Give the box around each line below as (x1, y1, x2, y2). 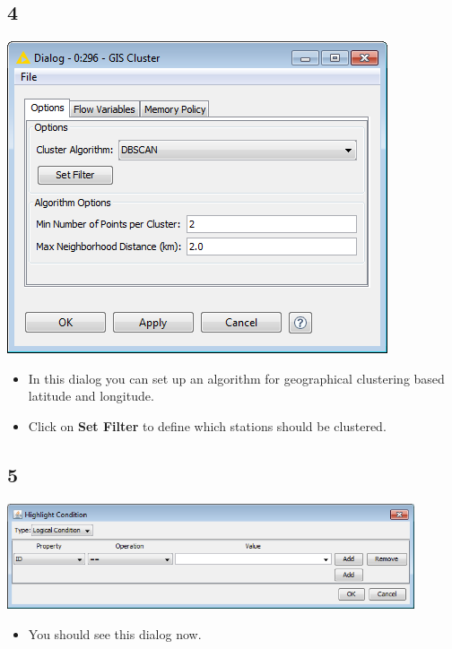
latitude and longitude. (28, 386, 154, 405)
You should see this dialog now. (28, 624, 202, 643)
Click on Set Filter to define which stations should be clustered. (28, 416, 387, 435)
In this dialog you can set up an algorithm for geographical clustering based (28, 368, 445, 387)
